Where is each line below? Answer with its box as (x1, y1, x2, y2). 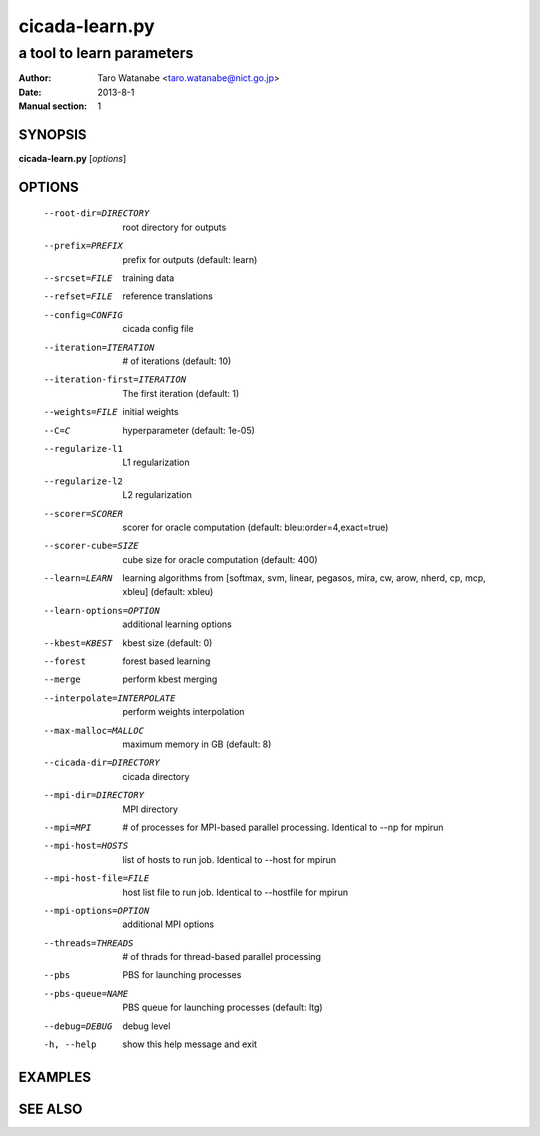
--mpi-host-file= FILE (43, 873, 150, 884)
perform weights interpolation (122, 706, 245, 718)
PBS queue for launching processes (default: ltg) (122, 1001, 324, 1014)
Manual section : (18, 100, 88, 112)
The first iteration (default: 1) (122, 387, 240, 399)
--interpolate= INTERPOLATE (43, 692, 176, 704)
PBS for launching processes (122, 969, 242, 981)
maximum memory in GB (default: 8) (122, 738, 272, 750)
